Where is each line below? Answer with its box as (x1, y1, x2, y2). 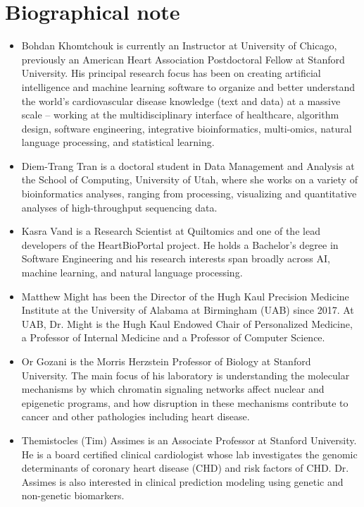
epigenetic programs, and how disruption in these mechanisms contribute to (21, 395, 349, 410)
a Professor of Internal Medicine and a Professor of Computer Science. (21, 330, 325, 345)
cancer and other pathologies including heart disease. (21, 409, 250, 424)
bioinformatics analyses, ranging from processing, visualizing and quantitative (21, 186, 357, 201)
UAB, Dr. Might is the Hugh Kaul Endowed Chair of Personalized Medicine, (21, 316, 353, 331)
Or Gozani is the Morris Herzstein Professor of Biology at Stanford (21, 354, 311, 368)
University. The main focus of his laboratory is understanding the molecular (21, 367, 350, 382)
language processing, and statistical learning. (21, 135, 215, 149)
